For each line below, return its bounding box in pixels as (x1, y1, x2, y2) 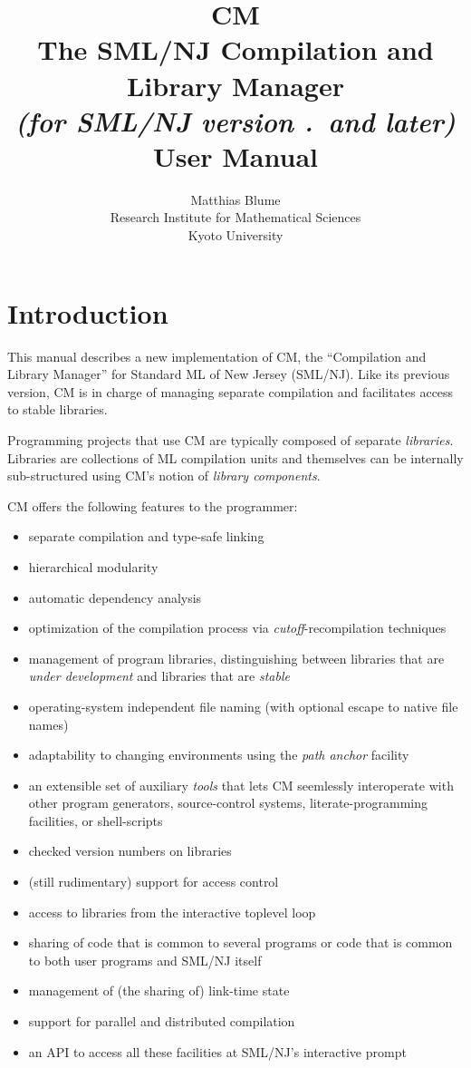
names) (28, 714, 69, 733)
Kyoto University (187, 226, 284, 245)
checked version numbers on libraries (28, 841, 232, 860)
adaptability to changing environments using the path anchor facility (28, 745, 409, 764)
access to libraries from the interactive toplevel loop (28, 902, 316, 921)
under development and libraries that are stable (28, 666, 290, 685)
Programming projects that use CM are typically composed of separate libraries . (7, 430, 454, 449)
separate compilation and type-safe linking (28, 527, 264, 546)
